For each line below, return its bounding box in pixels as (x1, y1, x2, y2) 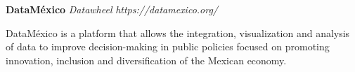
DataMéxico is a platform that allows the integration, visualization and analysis (6, 25, 350, 40)
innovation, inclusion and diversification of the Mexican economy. (6, 52, 287, 67)
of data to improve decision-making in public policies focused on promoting (6, 39, 330, 54)
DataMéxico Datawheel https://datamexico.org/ (6, 2, 219, 16)
